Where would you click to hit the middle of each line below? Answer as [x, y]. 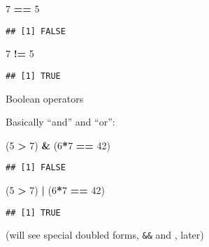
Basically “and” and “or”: [60, 122]
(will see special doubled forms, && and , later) [105, 235]
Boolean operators [45, 98]
